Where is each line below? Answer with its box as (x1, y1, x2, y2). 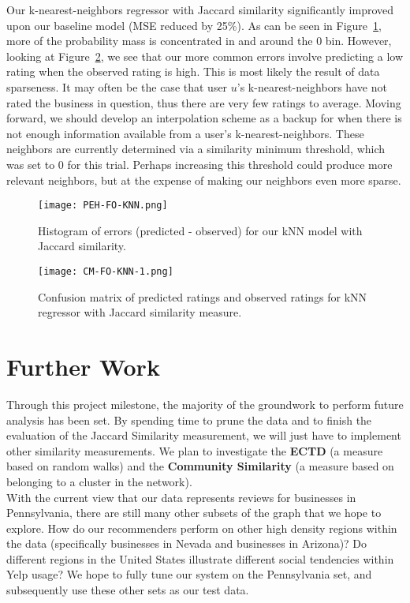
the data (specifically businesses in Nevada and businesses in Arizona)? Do (6, 535, 367, 552)
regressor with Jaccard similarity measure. (38, 304, 242, 320)
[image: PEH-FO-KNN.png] (38, 200, 168, 212)
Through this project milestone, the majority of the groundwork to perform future (6, 395, 404, 412)
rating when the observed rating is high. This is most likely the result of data (6, 63, 380, 80)
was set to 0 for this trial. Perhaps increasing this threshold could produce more (6, 155, 393, 172)
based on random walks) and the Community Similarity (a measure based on (6, 458, 394, 474)
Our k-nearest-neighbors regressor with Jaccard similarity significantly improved (6, 2, 394, 17)
